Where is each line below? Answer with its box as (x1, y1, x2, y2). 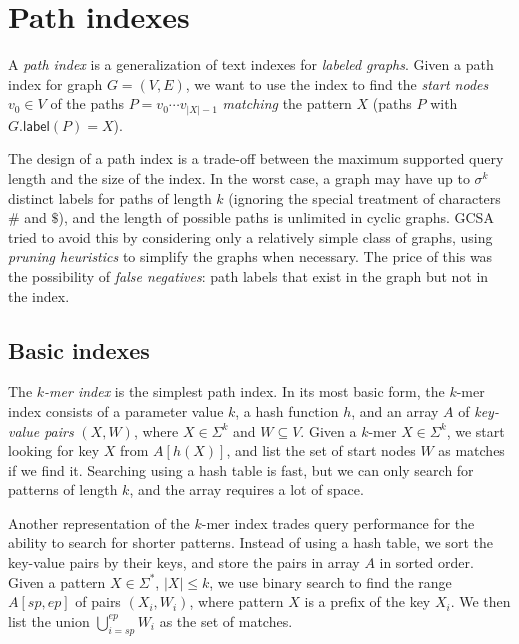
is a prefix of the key (304, 591, 431, 612)
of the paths (50, 93, 124, 114)
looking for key (8, 440, 100, 461)
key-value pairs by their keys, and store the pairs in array (8, 552, 360, 573)
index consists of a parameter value (8, 400, 224, 421)
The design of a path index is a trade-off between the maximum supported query (8, 148, 504, 169)
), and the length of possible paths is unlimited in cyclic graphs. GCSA (58, 207, 494, 228)
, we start (446, 420, 505, 441)
